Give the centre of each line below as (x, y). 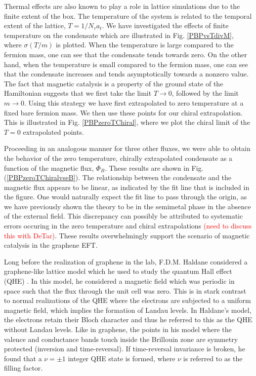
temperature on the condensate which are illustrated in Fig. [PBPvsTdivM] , (119, 35)
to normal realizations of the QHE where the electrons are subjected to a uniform (128, 300)
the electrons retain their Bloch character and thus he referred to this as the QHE (128, 320)
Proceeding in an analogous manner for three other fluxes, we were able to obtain (127, 148)
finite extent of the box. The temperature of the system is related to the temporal (128, 16)
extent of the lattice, (35, 25)
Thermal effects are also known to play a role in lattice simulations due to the (122, 6)
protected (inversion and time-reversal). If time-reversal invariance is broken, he (125, 349)
